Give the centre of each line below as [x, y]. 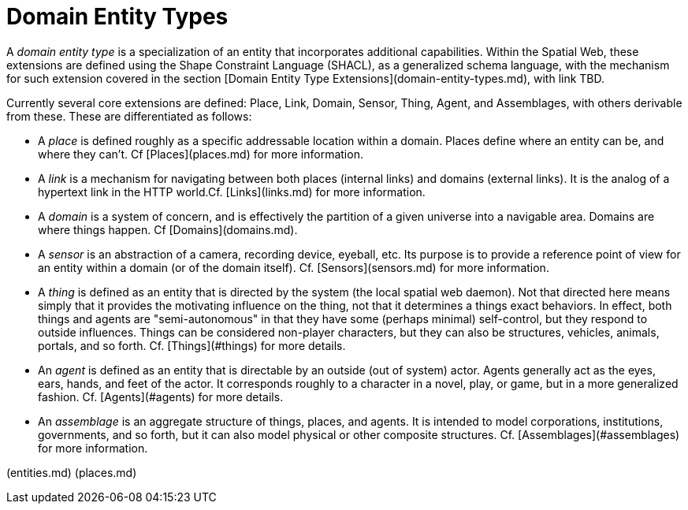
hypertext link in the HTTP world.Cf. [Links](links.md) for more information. [232, 192]
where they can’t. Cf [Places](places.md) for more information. [201, 154]
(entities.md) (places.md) [72, 472]
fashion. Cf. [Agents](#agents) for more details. [161, 396]
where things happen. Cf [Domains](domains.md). [168, 229]
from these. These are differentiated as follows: [129, 116]
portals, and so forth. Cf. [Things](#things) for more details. [192, 345]
